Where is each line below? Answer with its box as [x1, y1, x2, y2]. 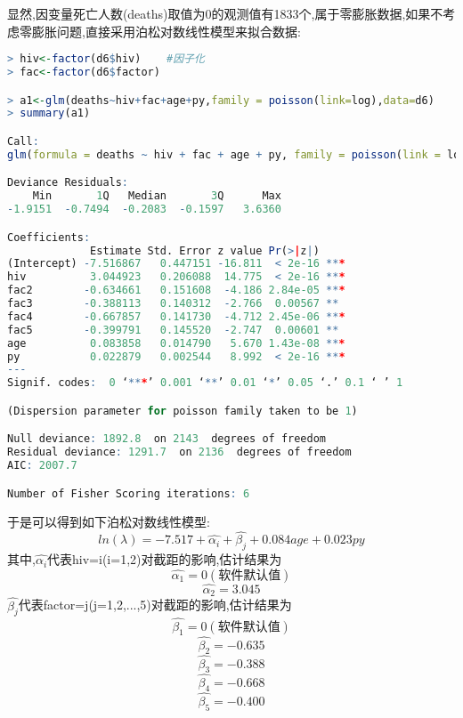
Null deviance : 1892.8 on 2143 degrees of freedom [7, 432, 326, 446]
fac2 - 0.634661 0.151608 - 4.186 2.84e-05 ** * [7, 284, 345, 297]
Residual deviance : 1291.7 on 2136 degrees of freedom [7, 446, 352, 459]
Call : [7, 135, 39, 148]
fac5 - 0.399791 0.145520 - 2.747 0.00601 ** [7, 323, 339, 336]
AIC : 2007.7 [7, 459, 77, 472]
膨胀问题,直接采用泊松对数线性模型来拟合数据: [31, 21, 301, 40]
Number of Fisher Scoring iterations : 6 [7, 487, 250, 500]
